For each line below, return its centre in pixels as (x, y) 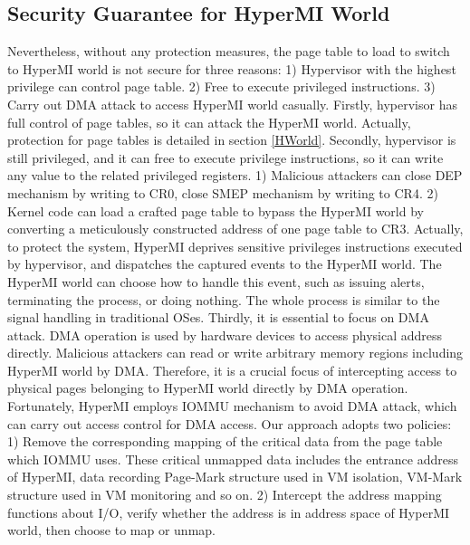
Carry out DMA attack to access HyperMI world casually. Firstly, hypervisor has (232, 104)
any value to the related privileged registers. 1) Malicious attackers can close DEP (235, 175)
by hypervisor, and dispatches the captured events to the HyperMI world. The (225, 264)
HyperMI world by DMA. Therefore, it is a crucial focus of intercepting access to (232, 370)
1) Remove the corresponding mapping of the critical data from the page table (225, 441)
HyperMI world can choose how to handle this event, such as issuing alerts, (216, 281)
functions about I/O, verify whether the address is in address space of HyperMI (229, 512)
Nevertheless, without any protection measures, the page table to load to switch (229, 51)
